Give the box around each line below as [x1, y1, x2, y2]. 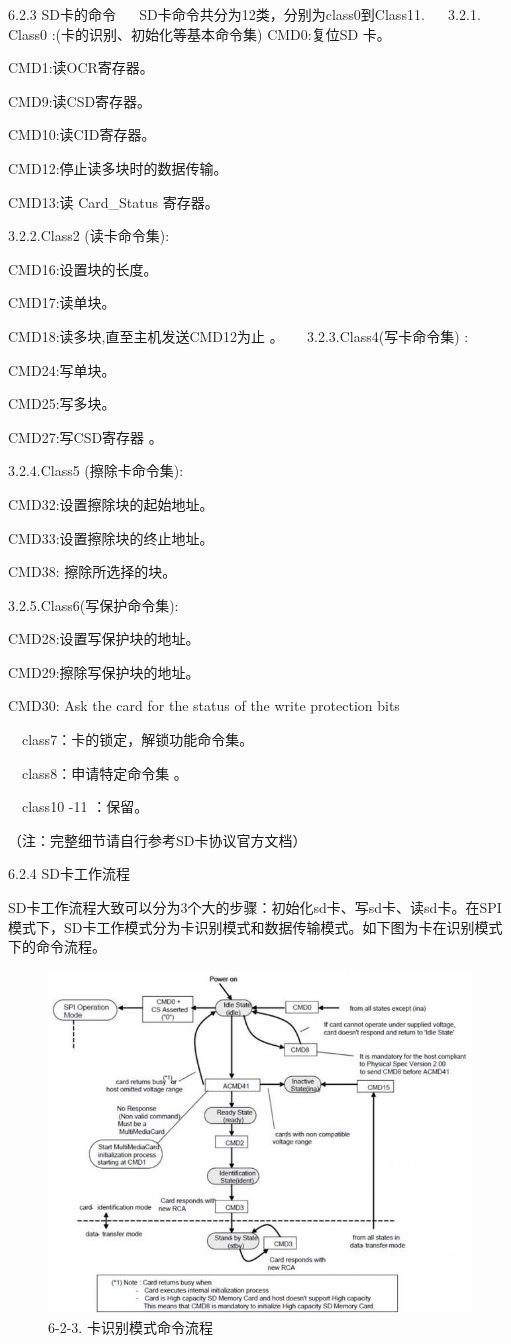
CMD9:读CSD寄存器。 [8, 90, 152, 111]
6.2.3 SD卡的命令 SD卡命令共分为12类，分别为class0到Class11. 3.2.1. [8, 4, 481, 24]
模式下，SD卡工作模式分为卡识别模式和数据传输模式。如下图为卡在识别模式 [8, 916, 503, 937]
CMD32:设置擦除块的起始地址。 [8, 493, 214, 514]
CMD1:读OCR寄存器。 [8, 57, 154, 78]
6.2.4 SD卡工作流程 [8, 863, 130, 884]
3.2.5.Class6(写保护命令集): [8, 594, 179, 615]
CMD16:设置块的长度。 [8, 258, 158, 279]
